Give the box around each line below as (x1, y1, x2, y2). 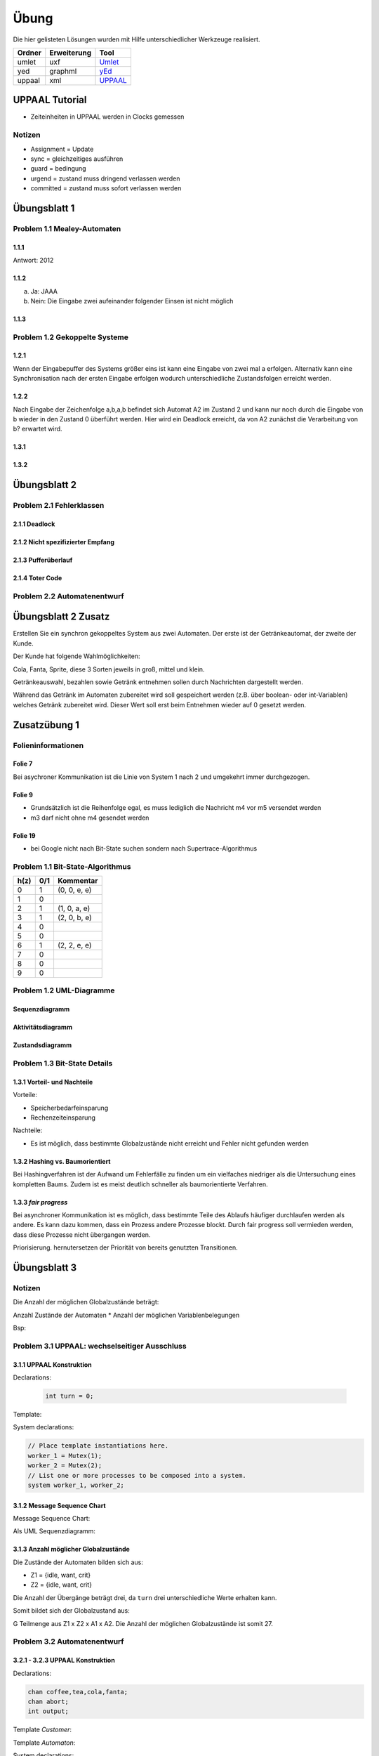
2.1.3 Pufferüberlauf (13, 556, 73, 564)
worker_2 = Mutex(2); (27, 1462, 102, 1469)
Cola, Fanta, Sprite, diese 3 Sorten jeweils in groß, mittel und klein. (13, 664, 205, 674)
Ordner (17, 48, 42, 58)
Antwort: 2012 (13, 256, 54, 265)
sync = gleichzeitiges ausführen (30, 155, 124, 163)
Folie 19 (13, 831, 36, 839)
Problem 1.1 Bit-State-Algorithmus (13, 861, 131, 871)
